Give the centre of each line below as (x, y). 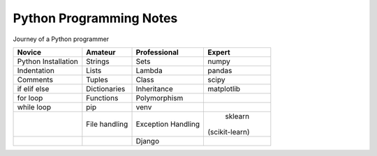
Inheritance (155, 88)
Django (148, 141)
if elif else (33, 88)
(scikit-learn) (229, 132)
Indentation (36, 70)
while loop (34, 107)
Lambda (149, 70)
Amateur (101, 52)
